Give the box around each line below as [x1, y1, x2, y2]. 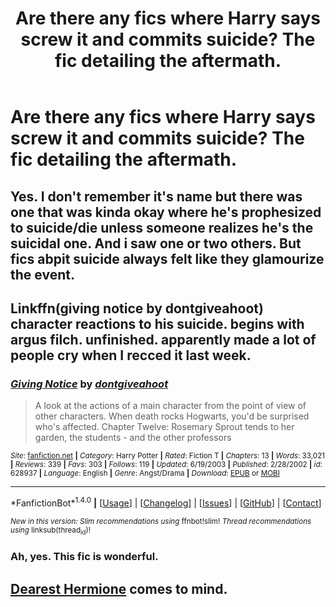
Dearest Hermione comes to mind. [10, 580, 228, 597]
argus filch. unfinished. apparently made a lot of [10, 331, 317, 348]
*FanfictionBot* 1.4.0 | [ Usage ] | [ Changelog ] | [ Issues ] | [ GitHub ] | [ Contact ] [10, 495, 322, 509]
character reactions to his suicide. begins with [10, 315, 305, 332]
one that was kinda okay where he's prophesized [10, 203, 322, 221]
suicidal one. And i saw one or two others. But [10, 235, 302, 252]
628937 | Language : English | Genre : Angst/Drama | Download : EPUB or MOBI [10, 468, 280, 479]
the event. [10, 266, 75, 283]
